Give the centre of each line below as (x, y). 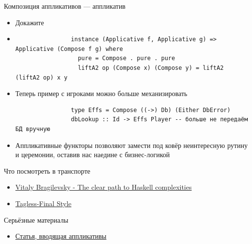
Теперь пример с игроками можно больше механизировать (101, 93)
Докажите (30, 22)
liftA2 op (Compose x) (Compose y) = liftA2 (151, 68)
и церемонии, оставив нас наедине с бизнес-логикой (93, 155)
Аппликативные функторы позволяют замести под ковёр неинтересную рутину (131, 145)
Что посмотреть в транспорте (47, 171)
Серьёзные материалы (36, 220)
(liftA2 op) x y (41, 77)
